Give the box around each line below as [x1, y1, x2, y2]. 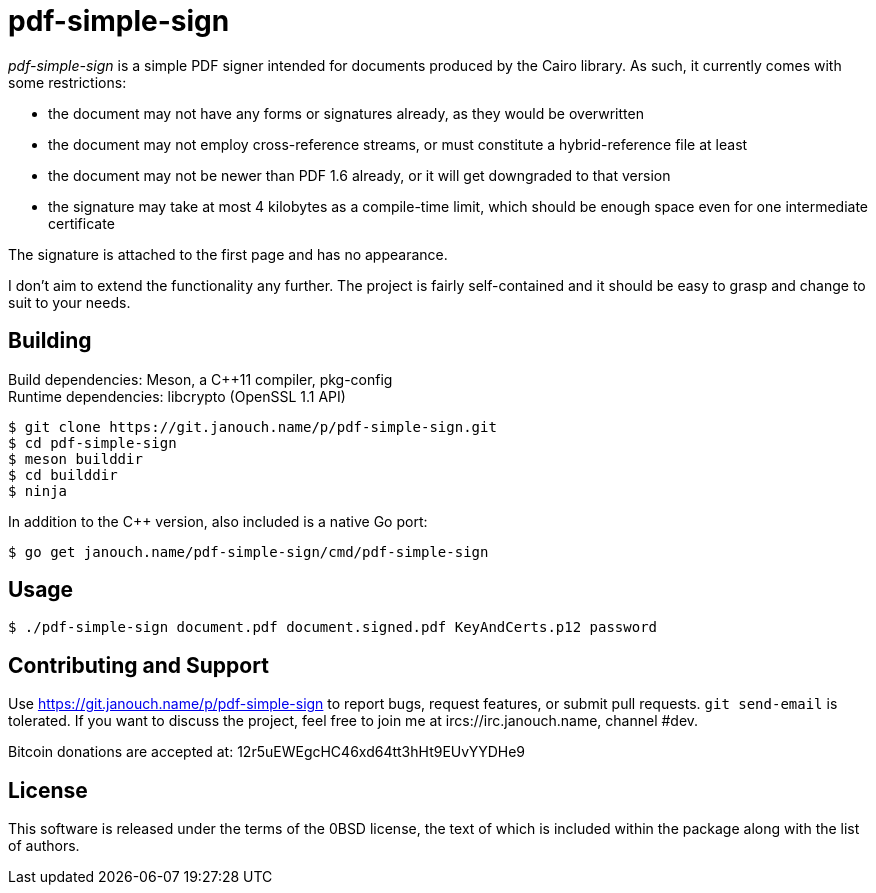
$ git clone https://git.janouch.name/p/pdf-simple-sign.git [8, 418, 497, 435]
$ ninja [8, 482, 68, 499]
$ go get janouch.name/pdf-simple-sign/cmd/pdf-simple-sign [8, 543, 489, 560]
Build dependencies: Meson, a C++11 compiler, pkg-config [8, 370, 393, 388]
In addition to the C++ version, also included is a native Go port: [8, 512, 428, 530]
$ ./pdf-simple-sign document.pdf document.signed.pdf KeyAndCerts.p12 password [8, 619, 658, 636]
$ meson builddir [8, 450, 143, 467]
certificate [48, 214, 115, 232]
